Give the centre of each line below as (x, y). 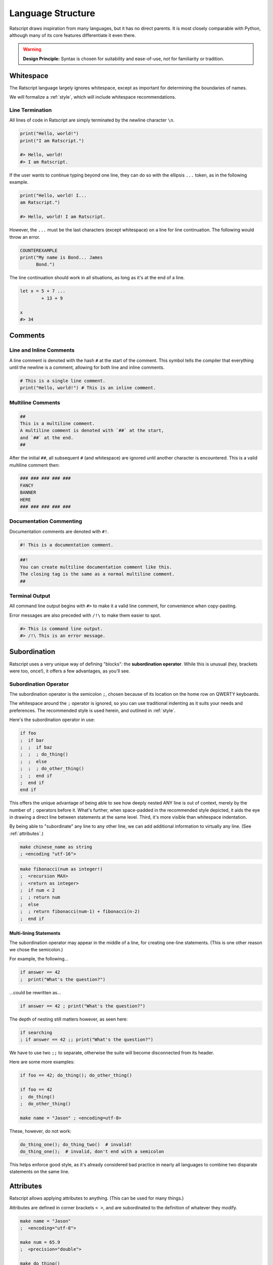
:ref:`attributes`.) (27, 833)
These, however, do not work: (40, 1131)
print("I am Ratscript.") (52, 141)
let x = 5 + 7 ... (43, 291)
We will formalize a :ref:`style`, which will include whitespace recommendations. (93, 97)
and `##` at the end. (47, 437)
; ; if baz (36, 747)
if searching (36, 1032)
